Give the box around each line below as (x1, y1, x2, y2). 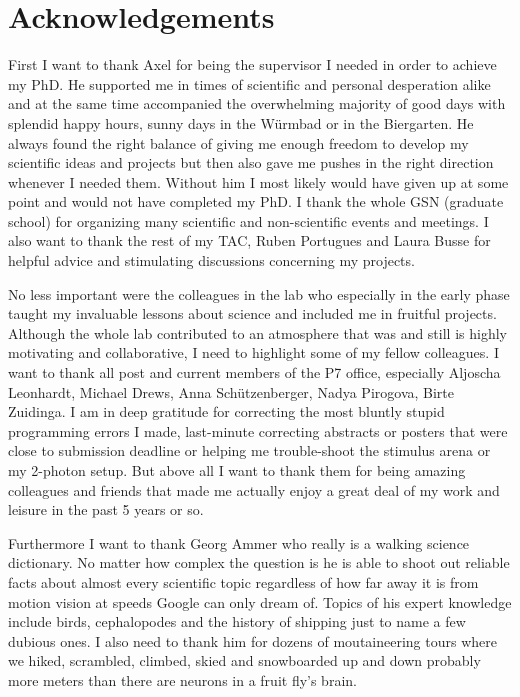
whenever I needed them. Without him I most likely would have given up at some (8, 171, 509, 192)
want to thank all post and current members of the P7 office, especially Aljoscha (8, 362, 501, 383)
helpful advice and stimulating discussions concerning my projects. (8, 250, 415, 271)
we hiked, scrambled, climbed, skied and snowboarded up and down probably (8, 650, 481, 671)
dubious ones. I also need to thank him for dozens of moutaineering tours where (8, 630, 497, 651)
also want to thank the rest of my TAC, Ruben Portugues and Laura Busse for (8, 230, 491, 251)
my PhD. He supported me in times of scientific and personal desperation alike (8, 73, 491, 94)
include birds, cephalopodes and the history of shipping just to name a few (8, 611, 466, 632)
